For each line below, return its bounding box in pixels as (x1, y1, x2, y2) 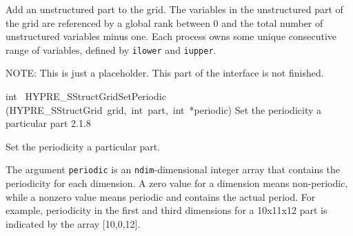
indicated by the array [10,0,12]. (6, 216, 141, 230)
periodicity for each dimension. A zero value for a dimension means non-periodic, (6, 176, 348, 190)
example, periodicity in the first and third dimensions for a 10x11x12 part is (6, 203, 327, 217)
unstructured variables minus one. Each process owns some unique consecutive (6, 29, 337, 43)
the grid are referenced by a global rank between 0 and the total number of (6, 15, 323, 30)
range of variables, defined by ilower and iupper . (6, 42, 216, 57)
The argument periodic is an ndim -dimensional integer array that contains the (6, 162, 340, 177)
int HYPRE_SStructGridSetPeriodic (6, 89, 166, 104)
